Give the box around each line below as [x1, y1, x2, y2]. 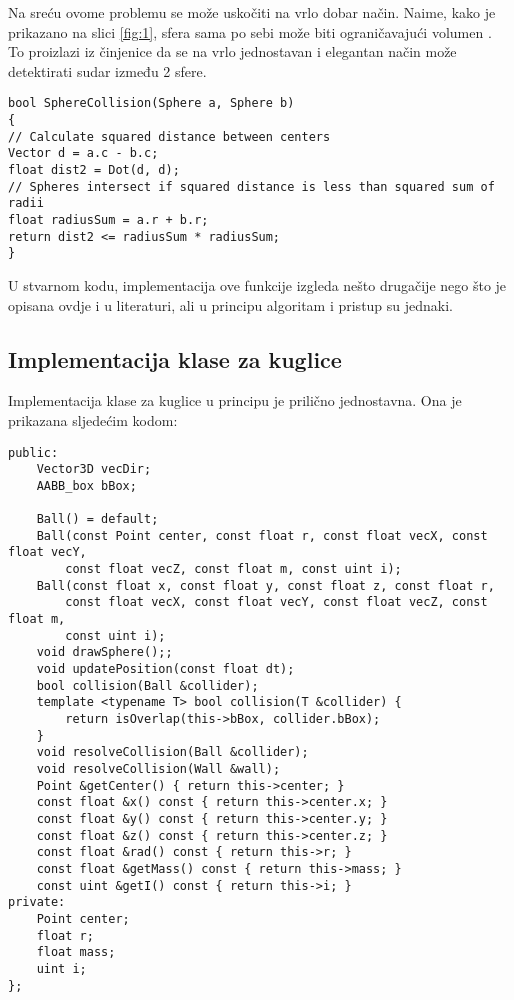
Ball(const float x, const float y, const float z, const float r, [36, 578, 495, 593]
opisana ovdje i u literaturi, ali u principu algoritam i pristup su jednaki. [8, 294, 454, 315]
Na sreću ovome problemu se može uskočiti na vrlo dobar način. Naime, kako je [8, 2, 496, 22]
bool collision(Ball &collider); [36, 678, 259, 693]
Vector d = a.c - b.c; [8, 146, 159, 161]
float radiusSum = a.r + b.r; [8, 212, 209, 227]
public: [8, 445, 59, 460]
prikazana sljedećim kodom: [8, 409, 178, 430]
